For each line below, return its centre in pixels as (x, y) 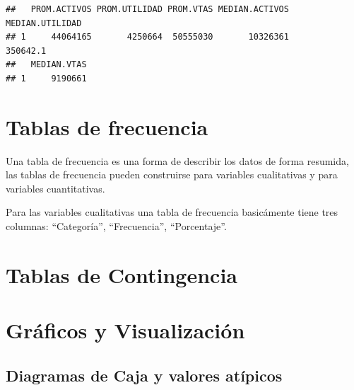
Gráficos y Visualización (125, 330)
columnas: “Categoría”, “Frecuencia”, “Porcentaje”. (116, 226)
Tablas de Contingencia (122, 274)
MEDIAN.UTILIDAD (44, 23)
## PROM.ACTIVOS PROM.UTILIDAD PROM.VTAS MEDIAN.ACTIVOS (147, 9)
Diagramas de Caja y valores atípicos (144, 375)
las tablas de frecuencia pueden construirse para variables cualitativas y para (172, 174)
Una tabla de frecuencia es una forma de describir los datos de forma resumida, (177, 160)
